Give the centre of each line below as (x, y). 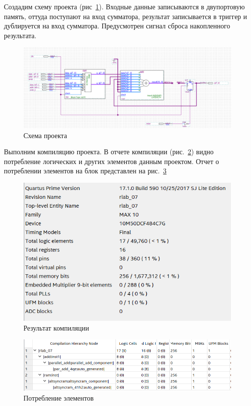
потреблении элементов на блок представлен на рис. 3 (85, 171)
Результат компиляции (56, 327)
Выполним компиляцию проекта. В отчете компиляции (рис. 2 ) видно (109, 152)
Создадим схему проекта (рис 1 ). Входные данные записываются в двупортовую (125, 6)
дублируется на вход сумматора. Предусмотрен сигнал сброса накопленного (117, 26)
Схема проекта (45, 135)
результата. (20, 35)
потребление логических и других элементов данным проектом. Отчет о (112, 161)
